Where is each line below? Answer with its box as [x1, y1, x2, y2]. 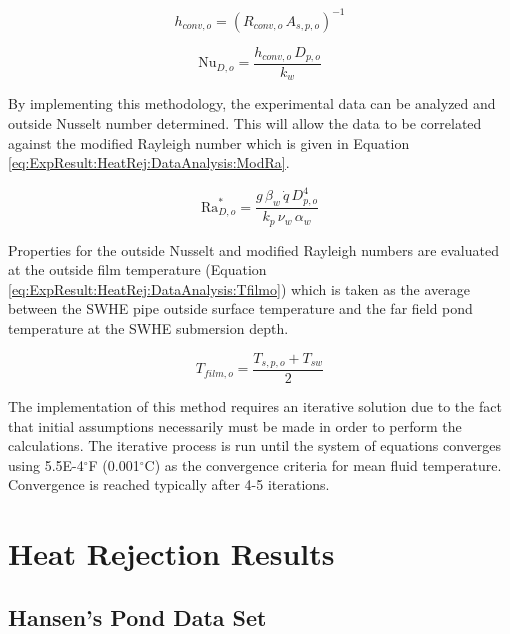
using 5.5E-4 [8, 454, 84, 475]
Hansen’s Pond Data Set [8, 601, 267, 632]
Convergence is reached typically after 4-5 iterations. [8, 474, 330, 495]
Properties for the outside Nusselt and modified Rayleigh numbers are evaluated [8, 239, 499, 260]
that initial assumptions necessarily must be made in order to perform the [8, 415, 462, 436]
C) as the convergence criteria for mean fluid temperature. [144, 454, 502, 475]
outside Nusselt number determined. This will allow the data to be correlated [8, 113, 482, 134]
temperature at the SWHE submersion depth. [8, 317, 289, 338]
